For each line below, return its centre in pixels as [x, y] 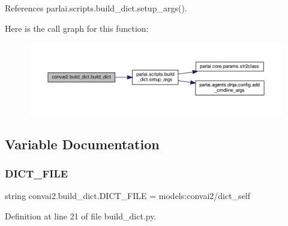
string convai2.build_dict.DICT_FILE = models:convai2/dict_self [128, 196]
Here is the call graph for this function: [77, 28]
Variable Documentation [82, 144]
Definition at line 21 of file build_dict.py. [81, 216]
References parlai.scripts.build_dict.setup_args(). [96, 8]
